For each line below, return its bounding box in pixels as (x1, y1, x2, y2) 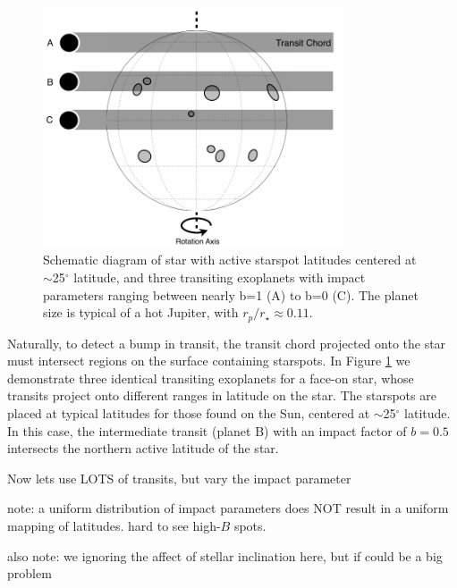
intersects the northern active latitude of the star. (7, 439, 279, 458)
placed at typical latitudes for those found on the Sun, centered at (7, 404, 370, 422)
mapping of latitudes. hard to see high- (7, 516, 221, 534)
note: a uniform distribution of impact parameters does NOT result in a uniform (7, 499, 449, 517)
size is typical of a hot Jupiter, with (43, 303, 239, 322)
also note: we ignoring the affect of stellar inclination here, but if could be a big (7, 546, 443, 565)
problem (7, 564, 52, 583)
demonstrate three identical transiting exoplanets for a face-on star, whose (7, 368, 414, 387)
